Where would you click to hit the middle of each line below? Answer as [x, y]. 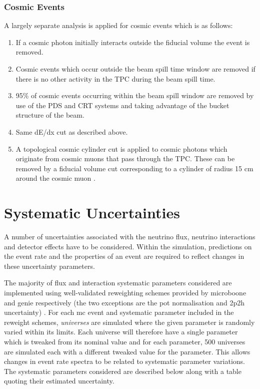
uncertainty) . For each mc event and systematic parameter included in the [119, 312]
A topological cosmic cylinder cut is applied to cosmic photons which [121, 148]
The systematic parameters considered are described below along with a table [123, 371]
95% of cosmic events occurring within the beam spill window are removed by [135, 95]
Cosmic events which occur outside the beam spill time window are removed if [135, 69]
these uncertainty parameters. [49, 266]
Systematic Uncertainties [92, 213]
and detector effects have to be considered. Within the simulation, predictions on [128, 246]
